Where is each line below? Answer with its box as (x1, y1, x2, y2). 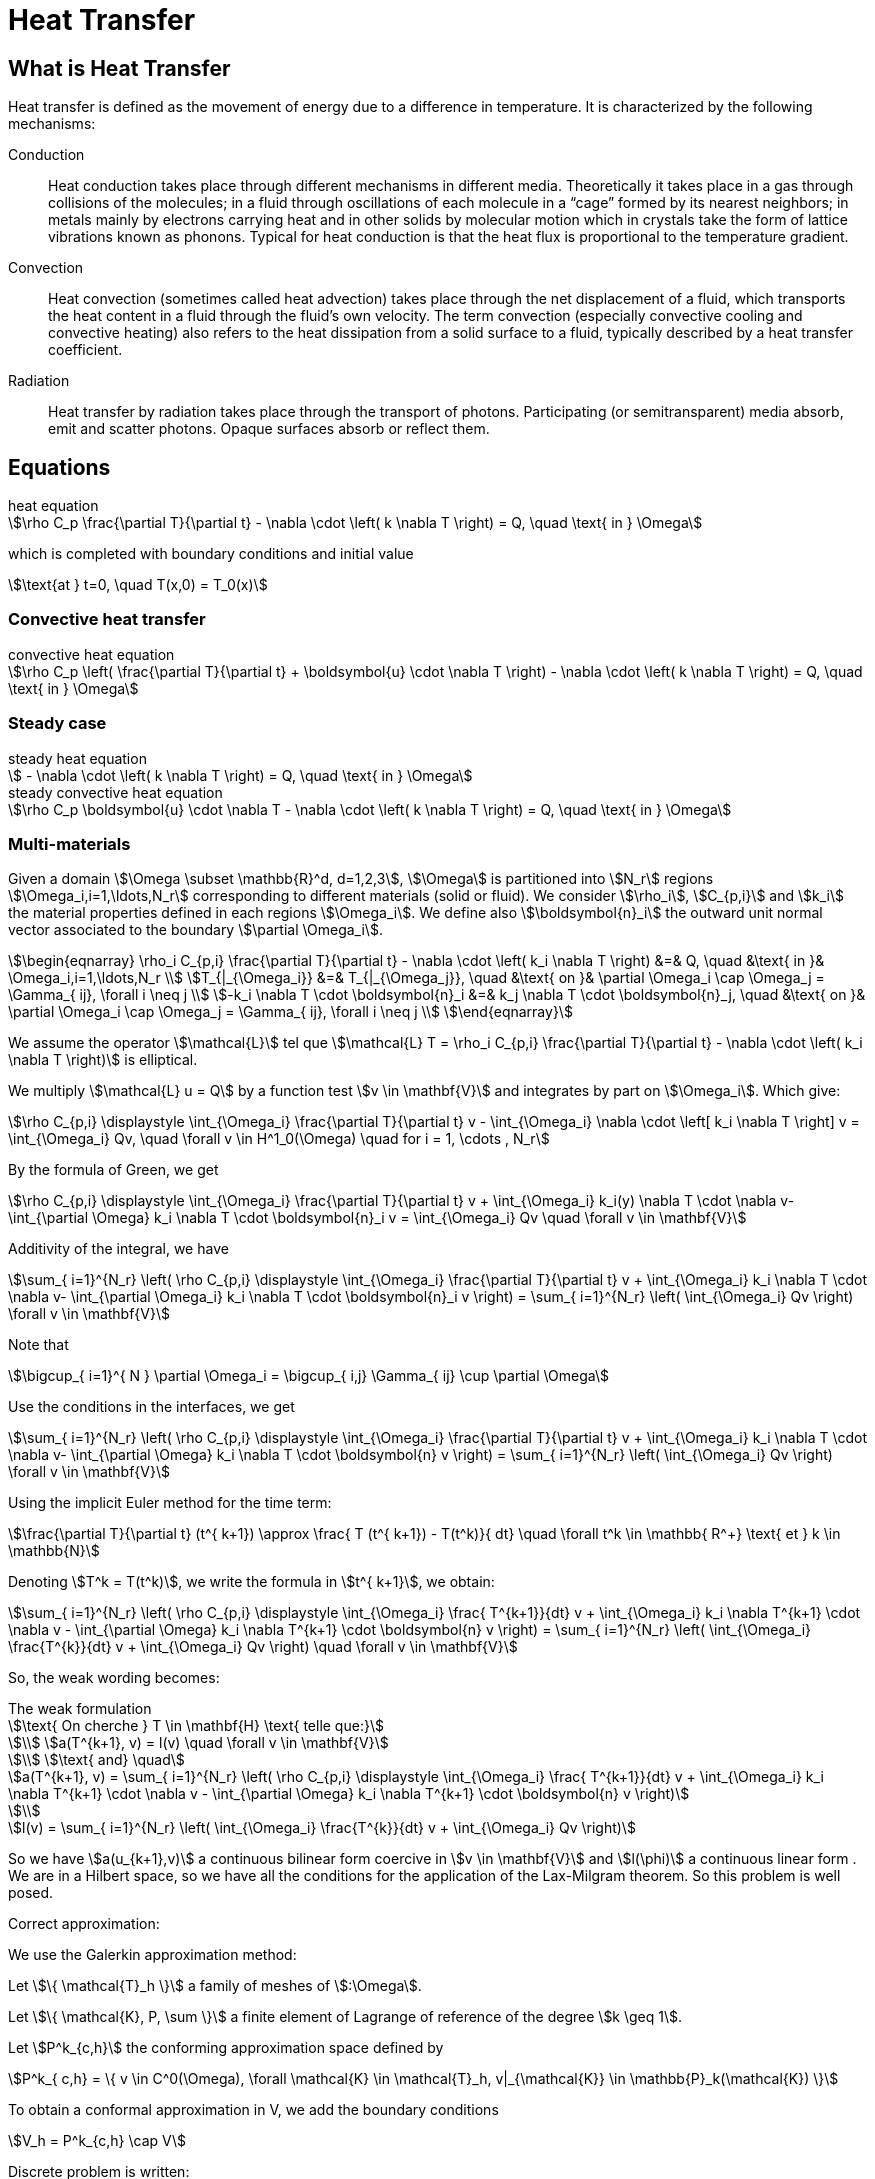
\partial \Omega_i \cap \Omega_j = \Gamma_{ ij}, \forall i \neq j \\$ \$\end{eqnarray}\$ (8, 1003, 573, 1021)
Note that (8, 1336, 69, 1354)
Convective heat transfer (8, 609, 206, 630)
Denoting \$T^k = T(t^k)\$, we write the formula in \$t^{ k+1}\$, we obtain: (8, 1573, 495, 1591)
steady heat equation (8, 749, 147, 767)
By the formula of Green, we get (8, 1161, 219, 1179)
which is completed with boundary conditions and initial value (8, 545, 414, 563)
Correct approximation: (8, 1915, 160, 1933)
